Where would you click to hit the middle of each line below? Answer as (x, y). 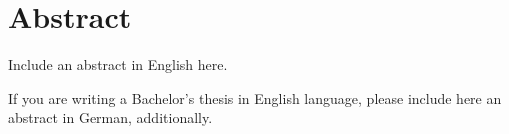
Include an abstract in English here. (118, 64)
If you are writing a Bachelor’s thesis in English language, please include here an (255, 97)
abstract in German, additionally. (110, 117)
